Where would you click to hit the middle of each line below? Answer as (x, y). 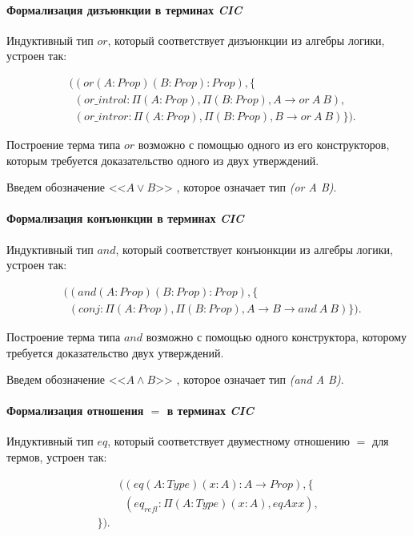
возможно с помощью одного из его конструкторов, (264, 145)
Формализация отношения (75, 411)
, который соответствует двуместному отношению (229, 441)
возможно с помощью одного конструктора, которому (277, 336)
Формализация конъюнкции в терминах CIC (125, 218)
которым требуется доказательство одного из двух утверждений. (163, 160)
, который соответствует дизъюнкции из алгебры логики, (246, 40)
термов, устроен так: (57, 457)
